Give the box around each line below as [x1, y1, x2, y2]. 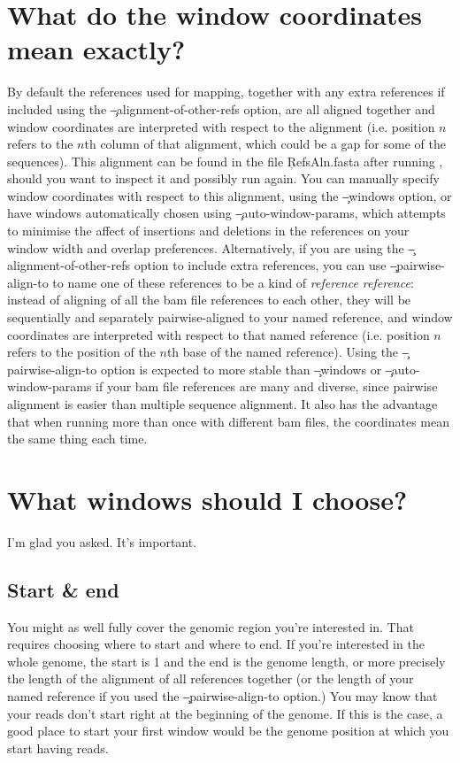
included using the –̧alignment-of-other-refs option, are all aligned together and [7, 99, 435, 118]
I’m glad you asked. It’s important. [7, 532, 197, 551]
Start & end [7, 575, 119, 603]
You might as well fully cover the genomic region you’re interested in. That [7, 617, 414, 636]
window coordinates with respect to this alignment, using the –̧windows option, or [7, 186, 452, 204]
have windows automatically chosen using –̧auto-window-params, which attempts [7, 204, 446, 222]
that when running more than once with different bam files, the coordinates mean [7, 412, 450, 430]
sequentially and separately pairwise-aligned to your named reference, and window [7, 308, 453, 327]
